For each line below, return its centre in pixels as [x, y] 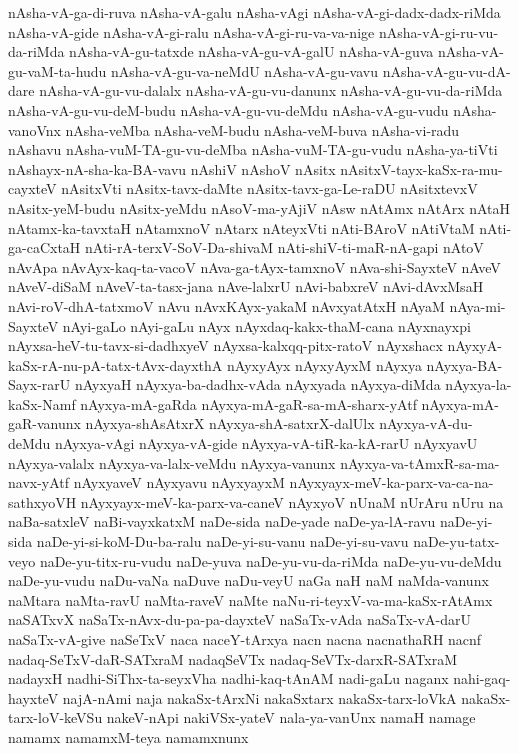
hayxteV [33, 697]
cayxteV [32, 188]
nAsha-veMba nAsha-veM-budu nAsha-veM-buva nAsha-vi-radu [262, 129]
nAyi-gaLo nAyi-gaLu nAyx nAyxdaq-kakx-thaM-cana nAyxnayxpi [266, 325]
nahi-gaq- [482, 678]
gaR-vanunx [44, 423]
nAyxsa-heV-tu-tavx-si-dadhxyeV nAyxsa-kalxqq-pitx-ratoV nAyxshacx [225, 345]
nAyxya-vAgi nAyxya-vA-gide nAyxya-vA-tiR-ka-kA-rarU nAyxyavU [266, 443]
